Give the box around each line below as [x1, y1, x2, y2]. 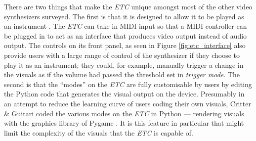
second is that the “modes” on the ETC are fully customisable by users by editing [4, 79, 252, 89]
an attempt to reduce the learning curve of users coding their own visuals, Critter [4, 98, 251, 108]
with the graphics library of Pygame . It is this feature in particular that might [4, 118, 244, 128]
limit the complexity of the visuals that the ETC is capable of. [4, 127, 193, 138]
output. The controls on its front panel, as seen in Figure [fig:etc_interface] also [4, 40, 246, 50]
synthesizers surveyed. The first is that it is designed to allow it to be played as [4, 11, 244, 21]
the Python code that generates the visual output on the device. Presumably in [4, 89, 245, 99]
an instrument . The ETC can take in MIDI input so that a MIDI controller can [4, 21, 247, 31]
